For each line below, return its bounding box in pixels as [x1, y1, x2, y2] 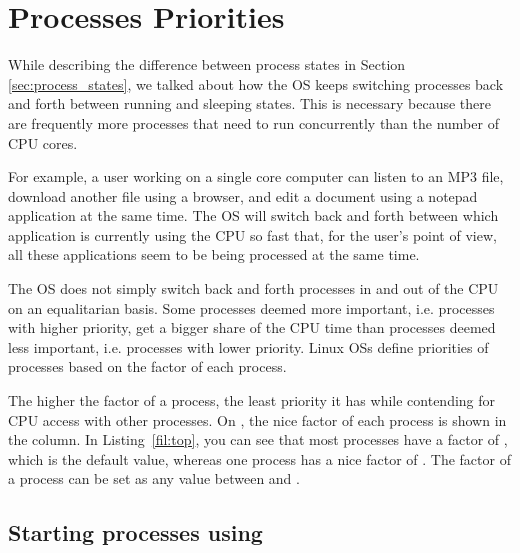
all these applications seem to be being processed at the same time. [8, 244, 420, 265]
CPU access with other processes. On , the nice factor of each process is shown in [8, 409, 507, 430]
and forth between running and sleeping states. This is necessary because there [8, 93, 491, 114]
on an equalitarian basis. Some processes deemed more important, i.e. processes [8, 297, 495, 318]
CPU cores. [8, 132, 78, 153]
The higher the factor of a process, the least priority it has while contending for [8, 390, 496, 411]
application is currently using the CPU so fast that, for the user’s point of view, [8, 224, 497, 245]
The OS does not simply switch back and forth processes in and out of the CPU [8, 278, 499, 299]
